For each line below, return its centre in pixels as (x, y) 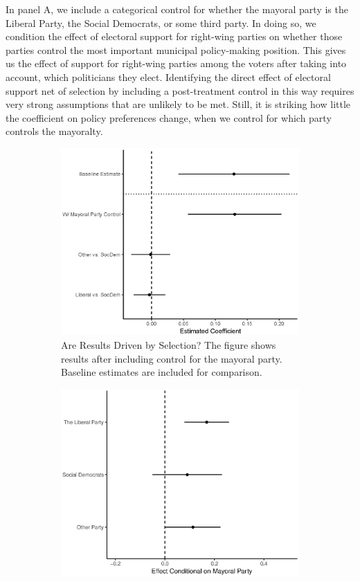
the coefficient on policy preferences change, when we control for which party (169, 117)
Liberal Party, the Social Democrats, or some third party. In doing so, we (161, 22)
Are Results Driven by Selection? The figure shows (169, 344)
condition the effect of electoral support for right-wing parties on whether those (174, 36)
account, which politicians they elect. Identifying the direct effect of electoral (168, 76)
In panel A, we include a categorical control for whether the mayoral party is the (177, 9)
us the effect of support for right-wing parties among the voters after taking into (176, 63)
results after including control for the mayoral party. (172, 358)
